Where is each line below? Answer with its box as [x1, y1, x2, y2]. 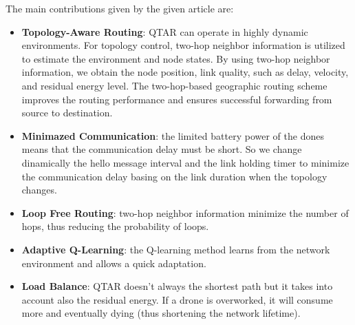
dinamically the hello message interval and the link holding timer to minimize [21, 155, 349, 169]
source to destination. [21, 105, 113, 120]
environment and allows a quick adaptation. [21, 255, 206, 270]
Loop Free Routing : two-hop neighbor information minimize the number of [21, 205, 349, 220]
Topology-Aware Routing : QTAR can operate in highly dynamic [21, 24, 308, 39]
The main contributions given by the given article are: [6, 1, 234, 15]
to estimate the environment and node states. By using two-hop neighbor [21, 51, 330, 65]
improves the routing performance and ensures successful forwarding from [21, 92, 332, 106]
